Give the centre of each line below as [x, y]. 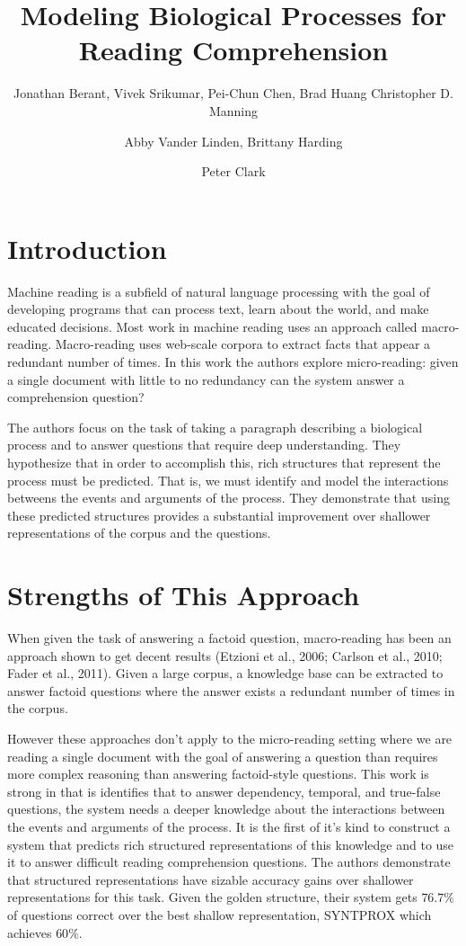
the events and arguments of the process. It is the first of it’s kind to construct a [229, 826]
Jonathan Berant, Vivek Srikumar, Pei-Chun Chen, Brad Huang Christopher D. [233, 93]
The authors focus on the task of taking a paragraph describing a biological [215, 427]
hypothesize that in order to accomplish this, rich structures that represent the [224, 462]
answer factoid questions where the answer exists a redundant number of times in [231, 690]
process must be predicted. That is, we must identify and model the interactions [228, 480]
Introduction [87, 248]
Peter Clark [233, 171]
